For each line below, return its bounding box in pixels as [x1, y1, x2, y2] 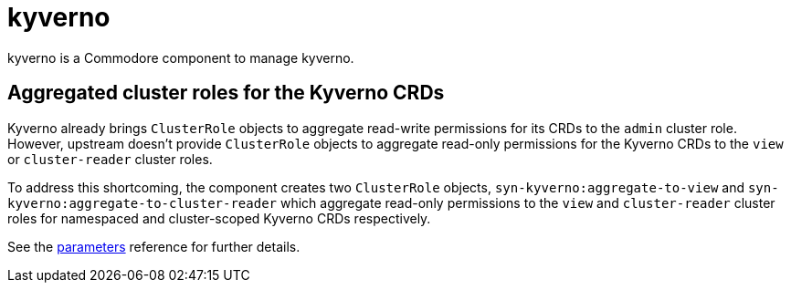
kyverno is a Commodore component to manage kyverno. [7, 49, 354, 66]
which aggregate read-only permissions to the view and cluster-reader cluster [279, 194, 775, 211]
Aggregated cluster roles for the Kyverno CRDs [7, 81, 445, 105]
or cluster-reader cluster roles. [7, 150, 213, 167]
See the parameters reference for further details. [7, 238, 301, 254]
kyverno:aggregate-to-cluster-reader [7, 195, 278, 211]
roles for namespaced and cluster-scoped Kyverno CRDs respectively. [7, 210, 431, 226]
